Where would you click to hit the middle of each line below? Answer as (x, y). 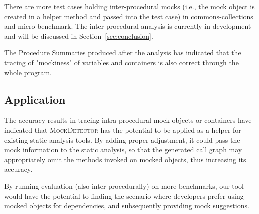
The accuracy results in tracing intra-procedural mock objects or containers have (128, 120)
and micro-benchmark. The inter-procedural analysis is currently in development (128, 26)
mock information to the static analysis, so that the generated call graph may (123, 150)
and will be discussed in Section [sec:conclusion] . (79, 36)
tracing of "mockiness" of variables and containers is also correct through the (121, 62)
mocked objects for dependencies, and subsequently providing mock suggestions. (127, 206)
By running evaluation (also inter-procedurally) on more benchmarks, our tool (124, 186)
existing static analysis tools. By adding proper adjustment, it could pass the (122, 140)
